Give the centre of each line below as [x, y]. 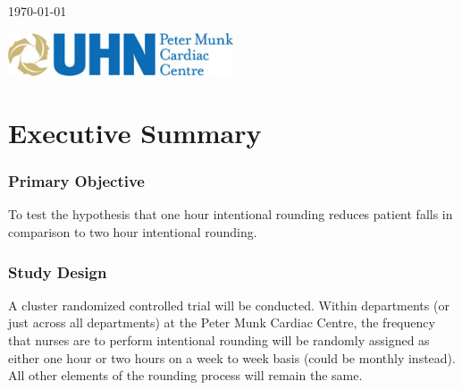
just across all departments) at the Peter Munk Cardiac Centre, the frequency [222, 322]
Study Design [58, 271]
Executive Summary [135, 133]
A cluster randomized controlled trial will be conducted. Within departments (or [229, 305]
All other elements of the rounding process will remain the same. [185, 375]
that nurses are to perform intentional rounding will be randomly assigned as [219, 340]
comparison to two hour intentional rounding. [133, 232]
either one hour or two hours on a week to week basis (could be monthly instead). [232, 357]
